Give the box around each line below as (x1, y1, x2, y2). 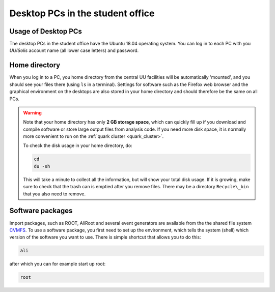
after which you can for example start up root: (9, 261, 106, 267)
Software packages (9, 207, 73, 215)
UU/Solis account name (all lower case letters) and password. (9, 47, 139, 53)
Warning (23, 109, 42, 115)
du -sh (34, 163, 50, 169)
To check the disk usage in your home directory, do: (23, 142, 132, 149)
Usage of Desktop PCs (9, 27, 82, 36)
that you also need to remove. (23, 191, 86, 197)
